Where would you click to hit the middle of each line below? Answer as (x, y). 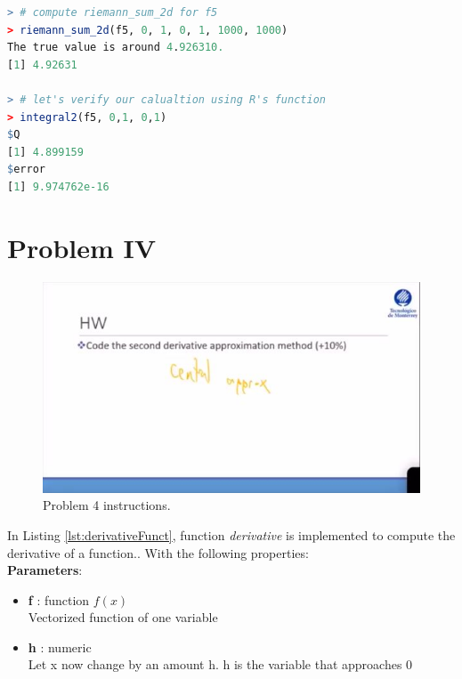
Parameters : (45, 570)
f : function (59, 599)
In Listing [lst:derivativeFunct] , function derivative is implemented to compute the (231, 534)
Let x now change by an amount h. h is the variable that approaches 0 (220, 664)
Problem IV (82, 247)
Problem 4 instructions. (107, 505)
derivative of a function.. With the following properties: (158, 552)
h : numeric (60, 647)
